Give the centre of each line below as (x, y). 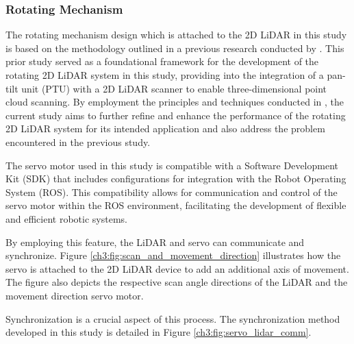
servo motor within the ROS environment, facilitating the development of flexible (176, 205)
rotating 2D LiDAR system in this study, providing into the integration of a (165, 75)
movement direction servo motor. (75, 295)
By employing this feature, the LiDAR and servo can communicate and (155, 242)
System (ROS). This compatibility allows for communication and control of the (172, 192)
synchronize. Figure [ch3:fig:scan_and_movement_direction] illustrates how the (173, 255)
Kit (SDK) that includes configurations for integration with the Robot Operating (176, 179)
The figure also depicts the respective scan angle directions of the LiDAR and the (177, 282)
